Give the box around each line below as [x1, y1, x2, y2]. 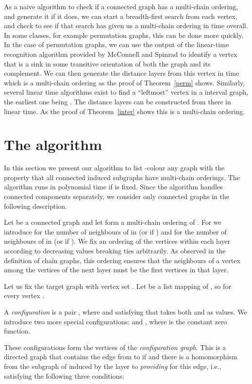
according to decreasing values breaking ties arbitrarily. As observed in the [4, 246, 226, 255]
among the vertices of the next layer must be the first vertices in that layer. [4, 265, 229, 275]
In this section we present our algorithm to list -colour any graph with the [4, 163, 225, 173]
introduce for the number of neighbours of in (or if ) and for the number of [4, 226, 227, 236]
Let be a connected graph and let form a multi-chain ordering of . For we [4, 217, 221, 227]
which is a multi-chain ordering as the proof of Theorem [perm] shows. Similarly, [4, 77, 245, 87]
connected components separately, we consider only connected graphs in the [4, 191, 229, 201]
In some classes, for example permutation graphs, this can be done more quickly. [4, 30, 244, 40]
